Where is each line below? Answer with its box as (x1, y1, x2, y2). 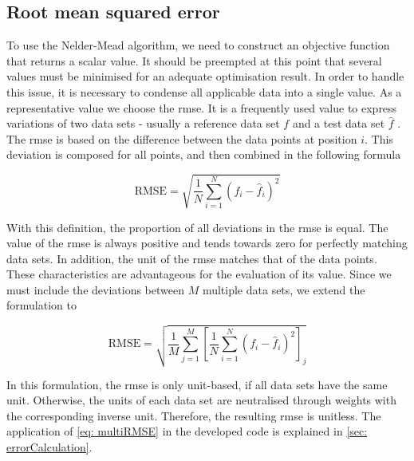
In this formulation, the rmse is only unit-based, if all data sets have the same (6, 376, 388, 392)
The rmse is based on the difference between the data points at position (6, 130, 357, 147)
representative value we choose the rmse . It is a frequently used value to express (6, 99, 397, 116)
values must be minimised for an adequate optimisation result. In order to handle (6, 68, 404, 85)
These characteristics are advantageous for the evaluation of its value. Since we (6, 266, 392, 282)
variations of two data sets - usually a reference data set (6, 115, 280, 132)
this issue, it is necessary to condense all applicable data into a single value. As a (6, 83, 402, 100)
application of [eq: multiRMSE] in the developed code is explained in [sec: (6, 423, 368, 439)
